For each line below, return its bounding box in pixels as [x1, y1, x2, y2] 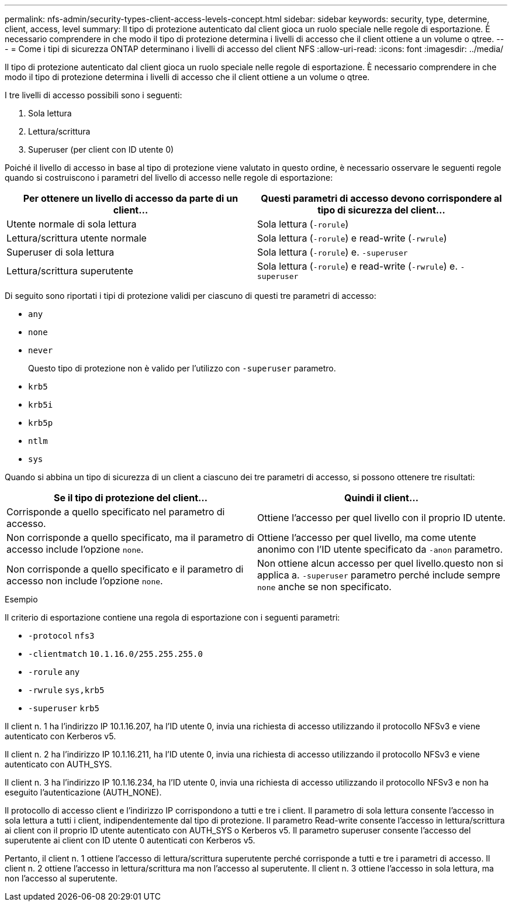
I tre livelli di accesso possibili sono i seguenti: [5, 90, 182, 100]
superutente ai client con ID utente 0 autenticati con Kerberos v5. [5, 835, 255, 845]
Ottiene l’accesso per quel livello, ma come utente [257, 532, 476, 543]
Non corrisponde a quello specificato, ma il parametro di [6, 532, 254, 543]
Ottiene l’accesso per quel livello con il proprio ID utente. [257, 512, 506, 523]
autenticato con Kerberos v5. [5, 731, 116, 741]
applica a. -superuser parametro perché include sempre [257, 569, 500, 581]
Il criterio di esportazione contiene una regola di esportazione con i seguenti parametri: [5, 612, 340, 622]
